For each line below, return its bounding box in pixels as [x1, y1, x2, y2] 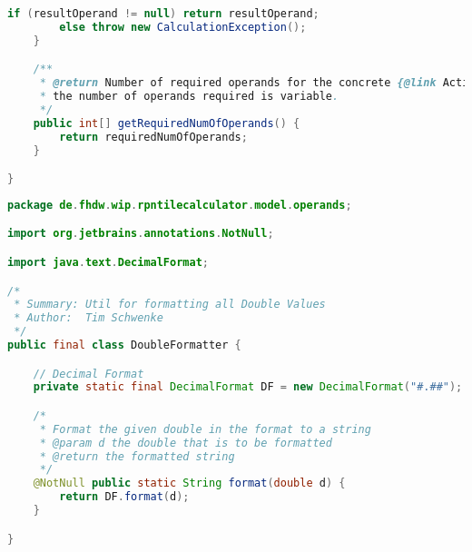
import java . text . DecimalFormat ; [7, 256, 209, 269]
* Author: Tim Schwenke [14, 311, 163, 325]
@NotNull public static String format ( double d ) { [33, 477, 346, 490]
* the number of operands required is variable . [39, 90, 339, 103]
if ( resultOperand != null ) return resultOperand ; [7, 7, 320, 20]
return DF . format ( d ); [59, 490, 190, 504]
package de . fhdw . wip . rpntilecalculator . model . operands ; [7, 198, 352, 212]
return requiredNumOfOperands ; [59, 130, 248, 143]
